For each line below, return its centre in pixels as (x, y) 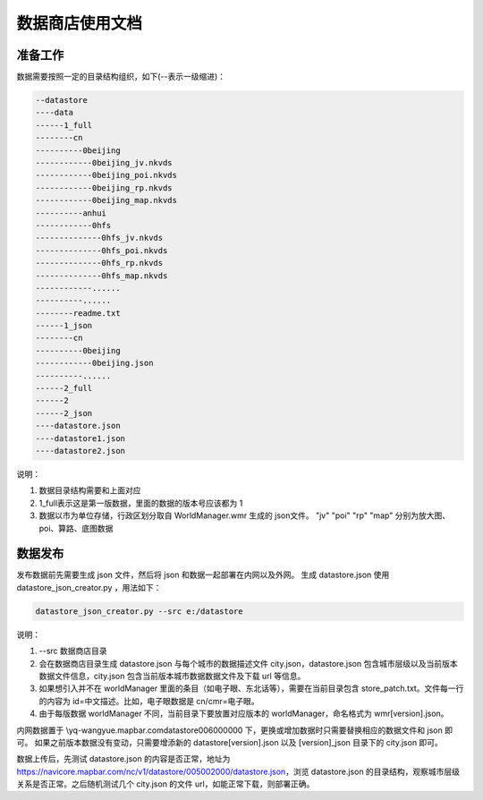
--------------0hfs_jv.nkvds (99, 238)
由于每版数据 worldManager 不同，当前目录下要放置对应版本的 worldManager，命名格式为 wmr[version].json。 (244, 714)
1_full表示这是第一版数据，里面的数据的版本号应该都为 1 (141, 503)
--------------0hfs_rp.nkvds (99, 263)
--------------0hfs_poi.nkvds (102, 250)
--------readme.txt (78, 313)
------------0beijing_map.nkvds (106, 200)
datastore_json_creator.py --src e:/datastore (139, 611)
